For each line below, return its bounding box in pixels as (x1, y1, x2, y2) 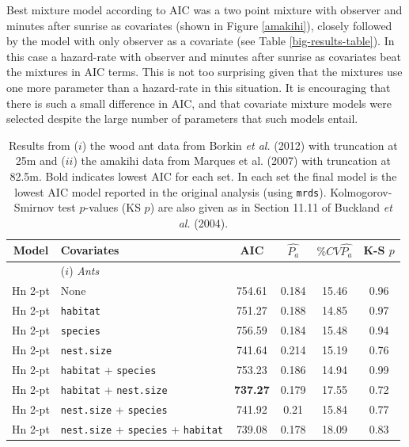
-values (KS (85, 199, 141, 216)
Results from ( (9, 136, 78, 153)
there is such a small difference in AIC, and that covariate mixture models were (6, 94, 392, 111)
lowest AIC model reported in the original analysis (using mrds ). (14, 183, 327, 200)
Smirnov (13, 199, 55, 216)
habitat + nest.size (60, 380, 168, 397)
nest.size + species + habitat (60, 420, 223, 437)
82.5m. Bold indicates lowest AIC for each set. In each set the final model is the (9, 167, 397, 184)
